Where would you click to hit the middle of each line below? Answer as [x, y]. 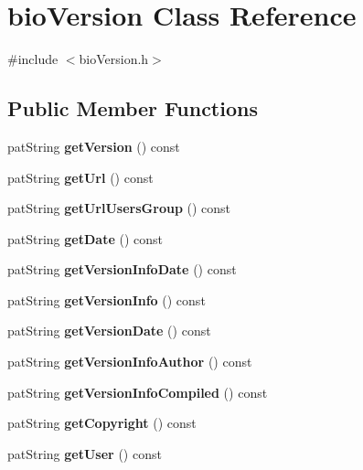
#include [33, 59]
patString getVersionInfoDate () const [122, 269]
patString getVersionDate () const [109, 331]
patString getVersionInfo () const [107, 299]
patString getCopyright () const [102, 423]
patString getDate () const [85, 238]
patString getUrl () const [80, 177]
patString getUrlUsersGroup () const [119, 208]
